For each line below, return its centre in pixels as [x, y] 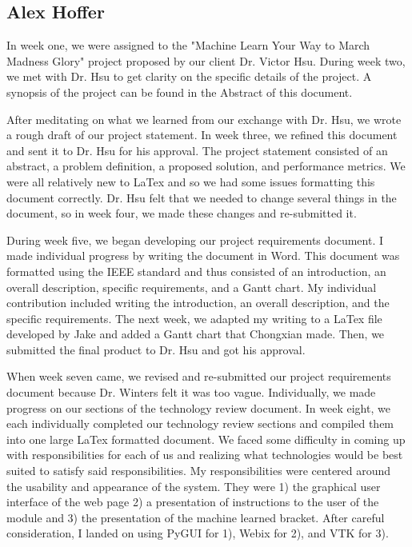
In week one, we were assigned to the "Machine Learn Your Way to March [188, 45]
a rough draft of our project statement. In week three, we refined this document [202, 135]
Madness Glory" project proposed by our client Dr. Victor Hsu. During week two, [206, 60]
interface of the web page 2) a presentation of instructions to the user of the [193, 502]
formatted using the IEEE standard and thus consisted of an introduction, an [196, 271]
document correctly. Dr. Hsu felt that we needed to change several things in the [202, 197]
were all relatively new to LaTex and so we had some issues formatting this [191, 181]
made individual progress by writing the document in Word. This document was [203, 256]
